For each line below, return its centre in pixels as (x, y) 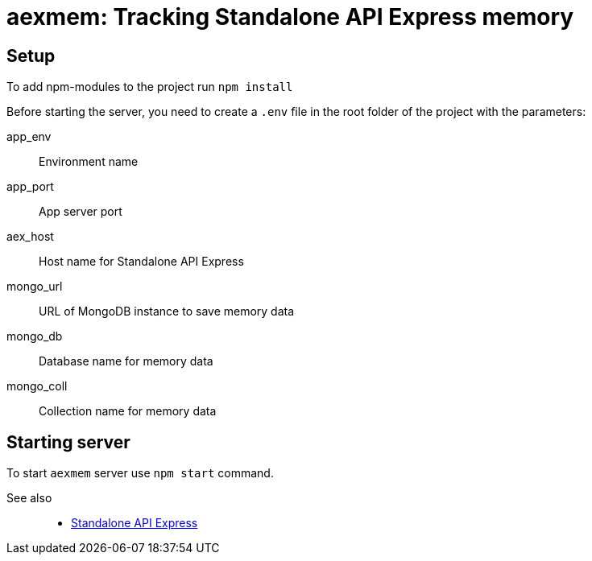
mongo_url (35, 287)
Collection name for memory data (128, 411)
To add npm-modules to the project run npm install (150, 87)
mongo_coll (37, 386)
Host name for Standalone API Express (141, 262)
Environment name (89, 162)
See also (29, 498)
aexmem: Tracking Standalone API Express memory (290, 17)
